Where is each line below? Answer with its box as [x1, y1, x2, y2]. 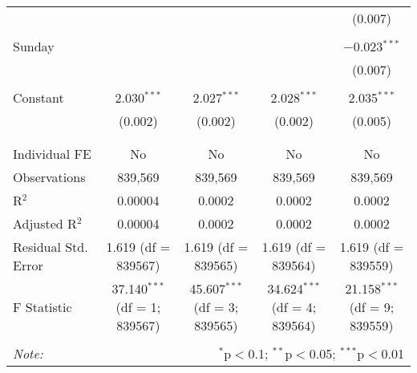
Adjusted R [13, 214, 77, 233]
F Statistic [13, 298, 72, 316]
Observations [13, 168, 86, 186]
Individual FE [13, 144, 91, 163]
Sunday [13, 37, 55, 55]
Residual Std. [13, 237, 88, 256]
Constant [13, 88, 64, 107]
